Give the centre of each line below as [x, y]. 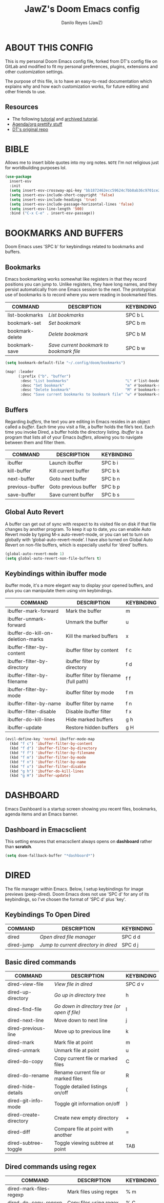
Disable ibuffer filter [88, 711]
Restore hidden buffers [92, 728]
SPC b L [135, 315]
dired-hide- [21, 1087]
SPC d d [131, 937]
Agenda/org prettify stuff [37, 124]
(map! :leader [20, 371]
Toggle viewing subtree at [84, 1143]
